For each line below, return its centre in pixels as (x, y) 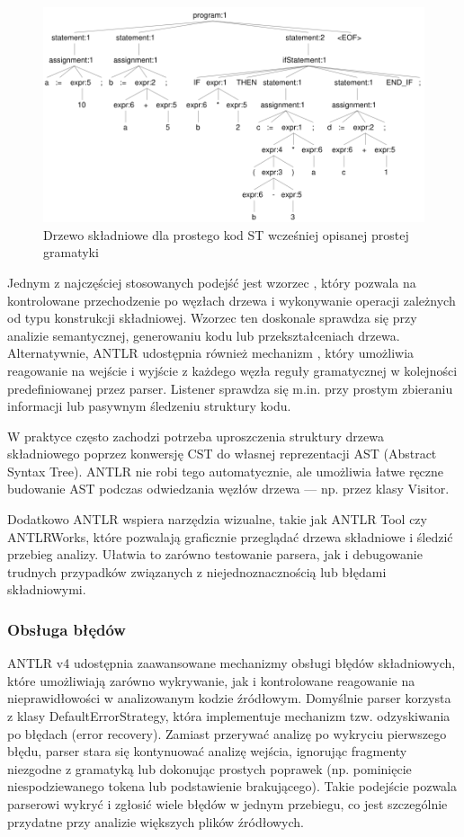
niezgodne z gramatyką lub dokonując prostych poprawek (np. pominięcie (210, 768)
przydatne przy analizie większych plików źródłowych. (156, 821)
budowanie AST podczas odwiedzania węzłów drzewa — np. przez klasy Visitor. (228, 489)
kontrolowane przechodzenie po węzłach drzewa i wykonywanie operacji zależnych (232, 300)
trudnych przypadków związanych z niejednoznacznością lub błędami (197, 571)
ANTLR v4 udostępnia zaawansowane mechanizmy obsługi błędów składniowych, (232, 663)
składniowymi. (47, 589)
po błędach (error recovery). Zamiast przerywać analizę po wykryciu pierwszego (227, 733)
